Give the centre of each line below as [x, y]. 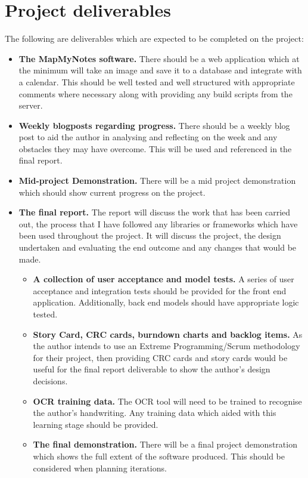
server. [31, 105]
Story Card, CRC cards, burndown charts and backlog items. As [168, 334]
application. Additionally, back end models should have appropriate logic [166, 302]
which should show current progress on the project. [112, 192]
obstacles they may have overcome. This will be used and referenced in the [155, 148]
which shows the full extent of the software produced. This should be [159, 456]
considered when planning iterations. [100, 468]
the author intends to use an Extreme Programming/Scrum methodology [167, 346]
